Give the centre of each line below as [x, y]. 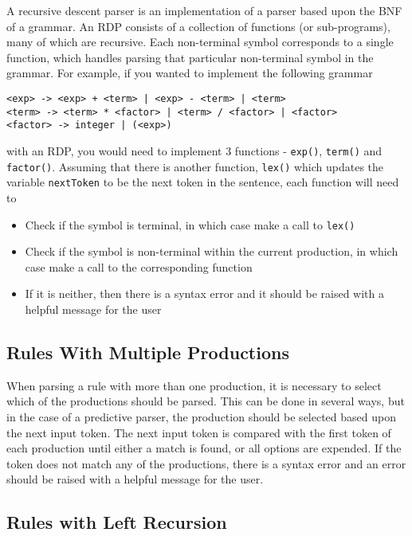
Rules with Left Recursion [117, 522]
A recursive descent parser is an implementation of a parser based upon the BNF [204, 10]
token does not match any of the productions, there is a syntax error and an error [206, 463]
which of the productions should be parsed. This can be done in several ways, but [206, 401]
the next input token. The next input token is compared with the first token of [199, 432]
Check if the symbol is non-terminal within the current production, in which [212, 251]
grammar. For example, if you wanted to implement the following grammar [190, 73]
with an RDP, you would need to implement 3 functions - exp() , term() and [194, 150]
